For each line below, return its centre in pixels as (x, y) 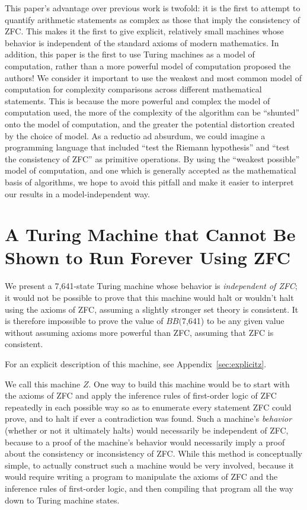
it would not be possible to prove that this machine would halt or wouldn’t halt (149, 297)
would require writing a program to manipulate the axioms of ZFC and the (141, 477)
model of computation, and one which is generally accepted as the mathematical (151, 170)
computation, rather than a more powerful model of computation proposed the (148, 65)
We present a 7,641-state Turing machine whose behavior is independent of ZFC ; (151, 286)
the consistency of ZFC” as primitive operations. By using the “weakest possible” (152, 158)
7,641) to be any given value (233, 321)
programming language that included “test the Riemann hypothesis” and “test (147, 147)
